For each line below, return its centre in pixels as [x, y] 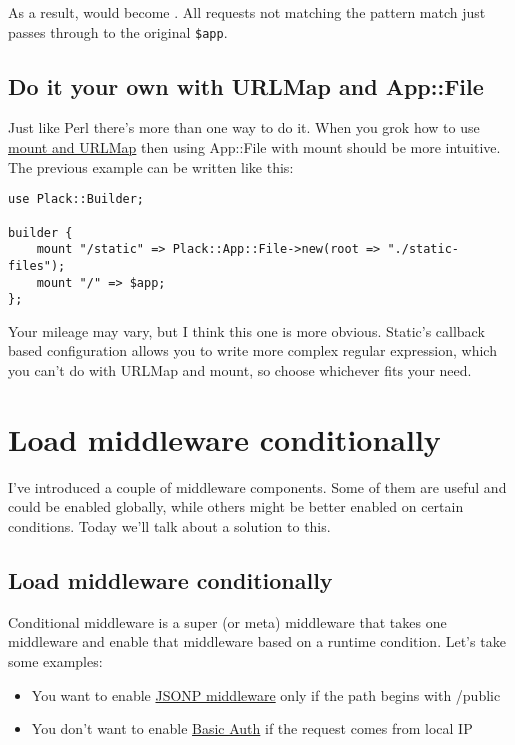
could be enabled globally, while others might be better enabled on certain [236, 506]
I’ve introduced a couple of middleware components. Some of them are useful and [257, 486]
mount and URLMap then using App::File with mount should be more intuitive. [254, 147]
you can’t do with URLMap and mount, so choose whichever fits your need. [240, 370]
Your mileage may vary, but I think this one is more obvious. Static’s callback [246, 330]
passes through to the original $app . [118, 31]
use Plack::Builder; [76, 199]
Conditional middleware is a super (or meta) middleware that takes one [227, 621]
